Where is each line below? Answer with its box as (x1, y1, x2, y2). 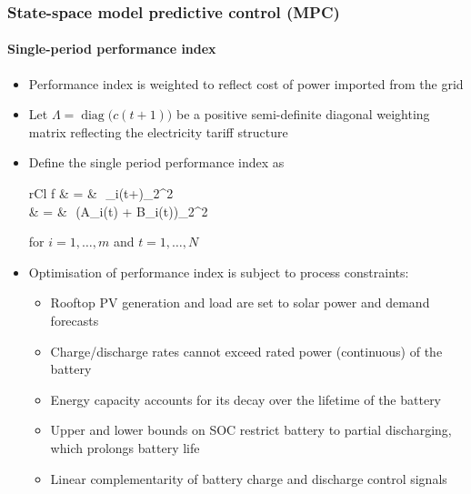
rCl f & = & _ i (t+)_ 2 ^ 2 (28, 184, 174, 203)
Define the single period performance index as (28, 153, 285, 172)
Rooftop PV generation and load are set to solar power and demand (50, 293, 430, 312)
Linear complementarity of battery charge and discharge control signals (50, 469, 447, 488)
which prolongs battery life (50, 438, 200, 457)
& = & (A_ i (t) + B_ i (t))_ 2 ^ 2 (28, 201, 208, 220)
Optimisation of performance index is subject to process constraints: (28, 262, 409, 281)
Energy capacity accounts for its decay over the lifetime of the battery (50, 389, 442, 408)
